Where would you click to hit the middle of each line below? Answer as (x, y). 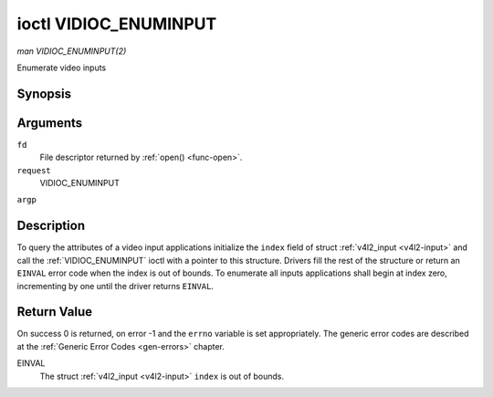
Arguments (50, 123)
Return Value (55, 312)
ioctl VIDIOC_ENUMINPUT (117, 24)
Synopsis (44, 94)
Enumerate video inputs (62, 68)
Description (51, 226)
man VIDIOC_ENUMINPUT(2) (72, 51)
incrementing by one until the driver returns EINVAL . (115, 286)
